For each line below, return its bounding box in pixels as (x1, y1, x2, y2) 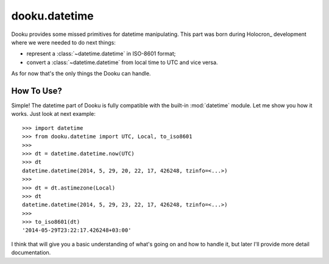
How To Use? (11, 85, 62, 96)
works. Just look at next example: (11, 110, 96, 118)
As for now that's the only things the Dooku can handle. (11, 70, 151, 77)
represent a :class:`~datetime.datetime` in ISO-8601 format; (26, 50, 176, 57)
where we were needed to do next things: (11, 38, 116, 46)
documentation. (11, 249, 51, 256)
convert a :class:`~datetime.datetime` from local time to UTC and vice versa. (26, 59, 218, 66)
